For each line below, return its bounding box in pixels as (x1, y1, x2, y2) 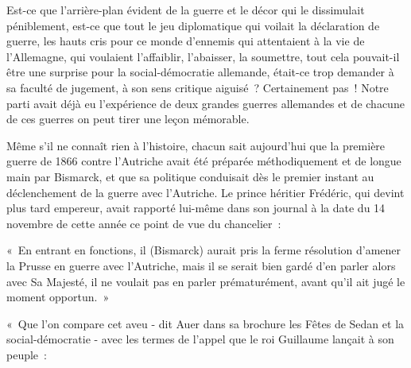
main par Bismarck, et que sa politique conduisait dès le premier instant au (6, 168, 374, 184)
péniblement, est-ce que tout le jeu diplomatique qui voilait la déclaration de (6, 17, 380, 33)
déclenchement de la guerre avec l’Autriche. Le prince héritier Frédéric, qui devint (6, 184, 405, 200)
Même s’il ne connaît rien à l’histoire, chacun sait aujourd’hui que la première (6, 137, 386, 153)
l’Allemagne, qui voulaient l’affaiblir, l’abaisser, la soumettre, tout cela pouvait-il (6, 48, 400, 64)
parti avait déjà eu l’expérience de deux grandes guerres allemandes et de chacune (6, 95, 405, 111)
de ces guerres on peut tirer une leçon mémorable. (6, 110, 250, 127)
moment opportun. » (6, 289, 110, 305)
